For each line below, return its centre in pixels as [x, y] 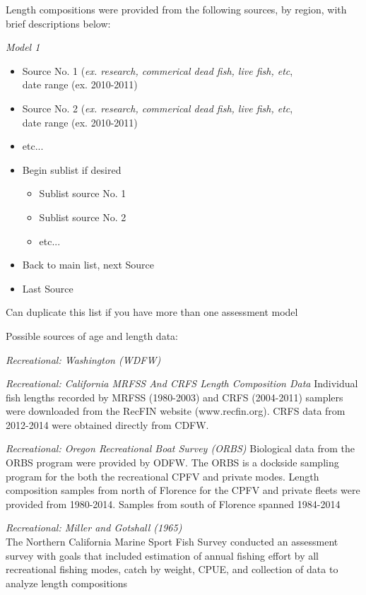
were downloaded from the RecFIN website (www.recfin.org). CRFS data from [176, 411]
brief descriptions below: [58, 23]
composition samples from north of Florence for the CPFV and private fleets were [183, 490]
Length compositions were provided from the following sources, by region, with [176, 9]
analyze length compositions [67, 583]
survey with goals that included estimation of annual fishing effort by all [162, 555]
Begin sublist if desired [72, 169]
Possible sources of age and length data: [92, 335]
